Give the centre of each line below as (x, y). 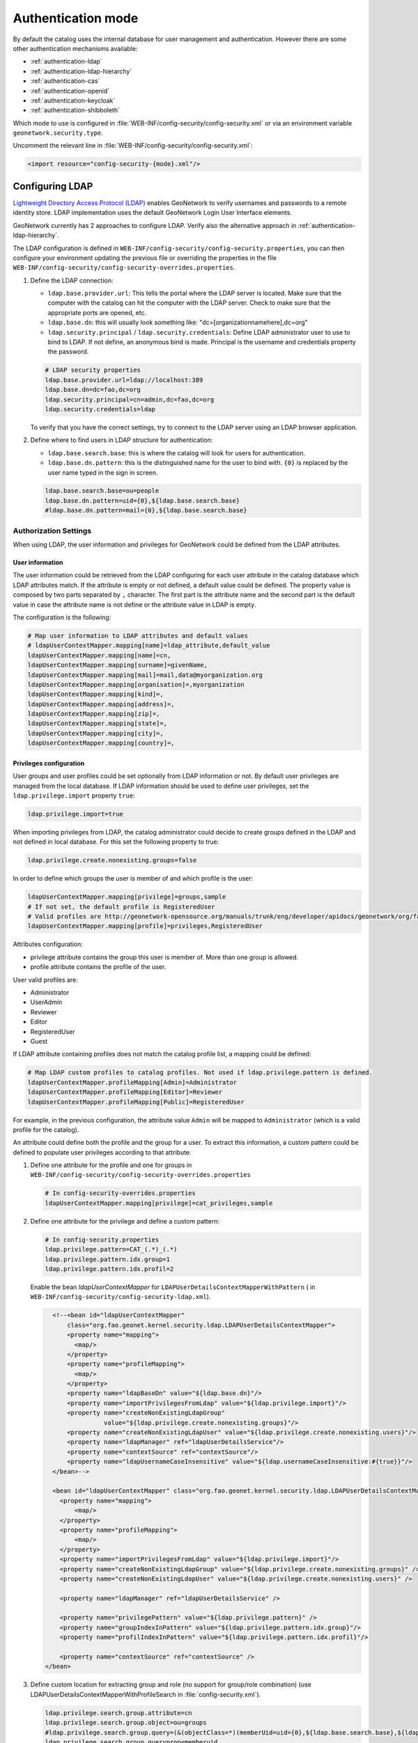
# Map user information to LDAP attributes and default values (138, 635)
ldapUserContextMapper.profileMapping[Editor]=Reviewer (125, 1092)
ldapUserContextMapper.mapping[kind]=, (95, 694)
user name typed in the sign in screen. (103, 472)
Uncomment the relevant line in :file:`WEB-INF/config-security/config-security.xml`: (133, 146)
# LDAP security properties (93, 370)
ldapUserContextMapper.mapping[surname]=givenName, (118, 665)
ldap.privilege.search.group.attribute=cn (118, 1713)
